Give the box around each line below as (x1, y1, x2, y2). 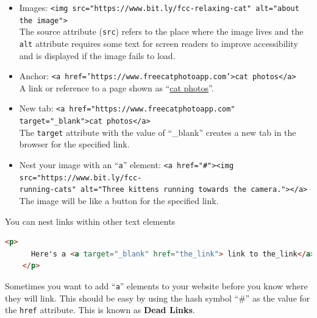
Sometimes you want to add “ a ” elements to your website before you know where (5, 279, 308, 292)
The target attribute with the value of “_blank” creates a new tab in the (19, 125, 296, 138)
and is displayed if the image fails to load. (19, 49, 176, 62)
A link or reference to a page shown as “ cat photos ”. (19, 81, 214, 94)
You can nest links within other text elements (5, 214, 176, 227)
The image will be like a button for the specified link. (19, 194, 219, 207)
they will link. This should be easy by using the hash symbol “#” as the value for (5, 291, 310, 304)
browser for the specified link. (19, 138, 130, 150)
